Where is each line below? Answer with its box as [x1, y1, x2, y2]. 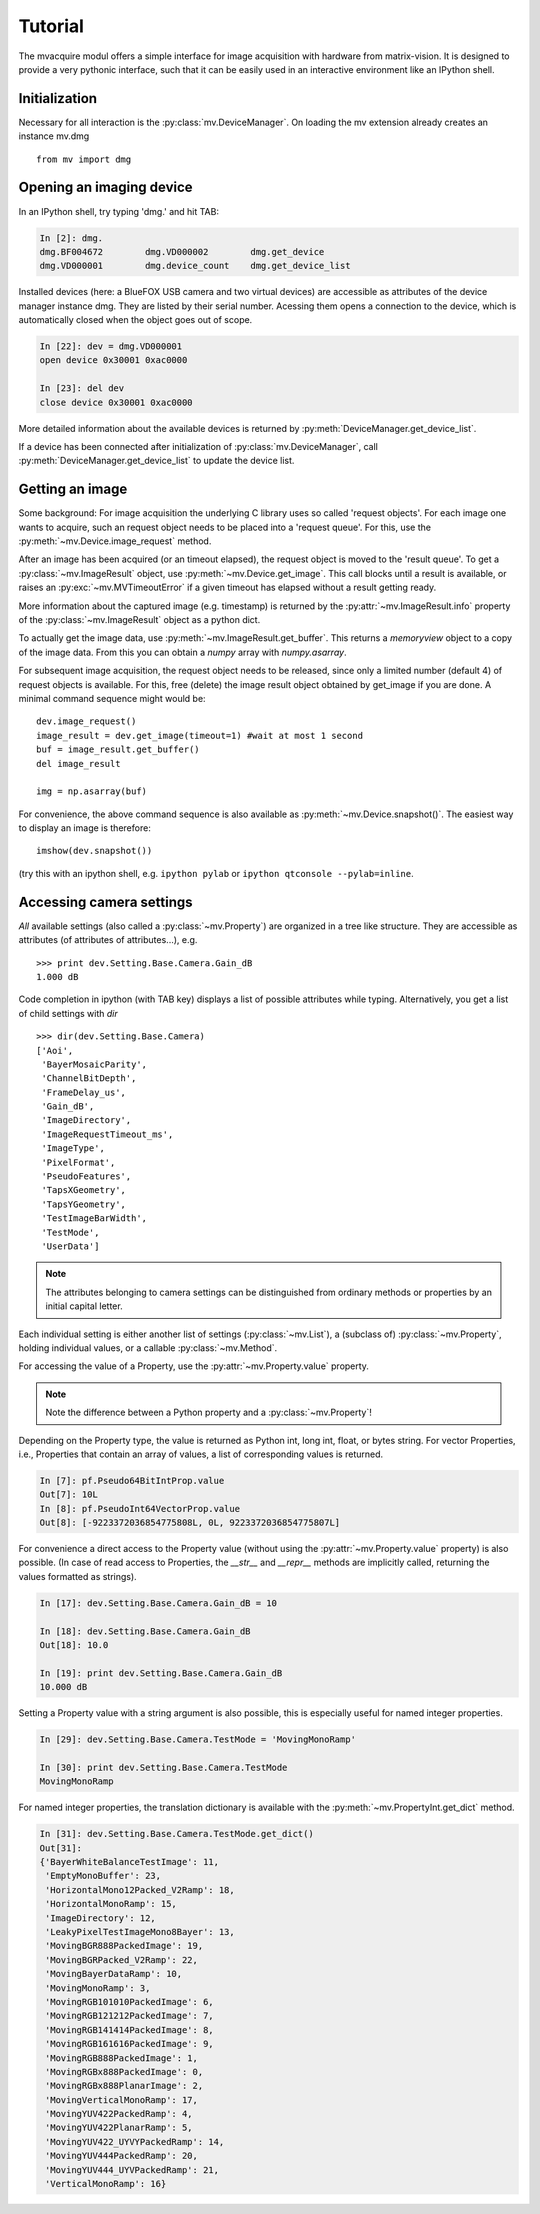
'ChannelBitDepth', [41, 1073, 137, 1084]
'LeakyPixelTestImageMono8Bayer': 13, [45, 1926, 235, 1937]
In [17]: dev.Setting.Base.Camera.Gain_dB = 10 [39, 1597, 277, 1609]
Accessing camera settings [18, 893, 194, 910]
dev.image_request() [36, 716, 137, 727]
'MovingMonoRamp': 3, [45, 1982, 151, 1994]
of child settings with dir [18, 1007, 119, 1019]
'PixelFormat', [41, 1156, 116, 1168]
